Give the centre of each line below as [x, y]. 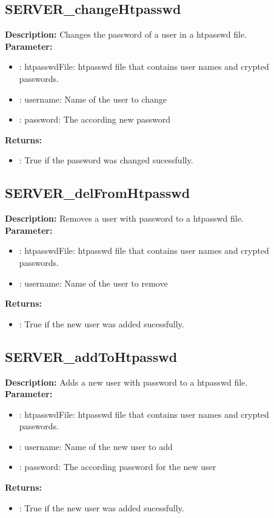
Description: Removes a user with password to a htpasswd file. [124, 218]
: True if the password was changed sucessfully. [106, 160]
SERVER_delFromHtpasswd [98, 193]
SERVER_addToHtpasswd [91, 356]
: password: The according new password [95, 119]
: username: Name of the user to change [93, 99]
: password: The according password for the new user [118, 467]
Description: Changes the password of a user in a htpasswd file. [126, 34]
